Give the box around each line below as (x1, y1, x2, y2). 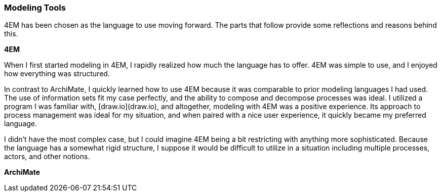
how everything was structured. (4, 69, 110, 78)
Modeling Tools (4, 3, 66, 13)
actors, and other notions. (4, 152, 90, 161)
